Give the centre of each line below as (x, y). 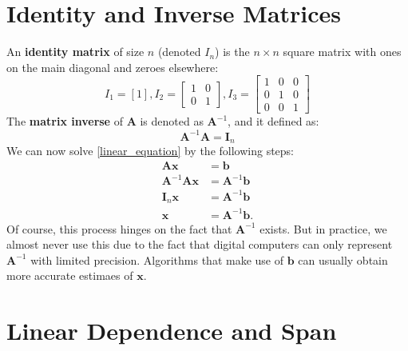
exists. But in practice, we (323, 228)
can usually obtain (343, 259)
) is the (232, 52)
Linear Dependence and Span (172, 331)
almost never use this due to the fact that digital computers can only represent (200, 244)
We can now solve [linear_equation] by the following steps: (151, 150)
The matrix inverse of (65, 121)
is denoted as (172, 121)
